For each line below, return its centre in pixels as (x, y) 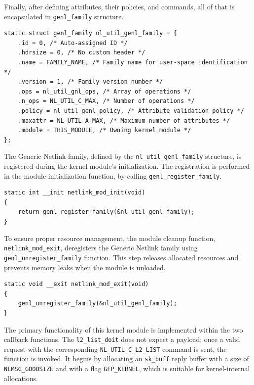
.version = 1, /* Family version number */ (91, 82)
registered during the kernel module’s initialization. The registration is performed (127, 166)
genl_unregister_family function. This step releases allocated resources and (121, 257)
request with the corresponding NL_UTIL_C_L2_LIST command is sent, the (115, 349)
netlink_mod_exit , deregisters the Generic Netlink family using (101, 248)
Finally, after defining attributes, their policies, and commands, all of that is (119, 6)
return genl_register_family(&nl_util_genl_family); (106, 212)
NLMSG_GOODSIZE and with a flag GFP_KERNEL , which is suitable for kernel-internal (127, 368)
